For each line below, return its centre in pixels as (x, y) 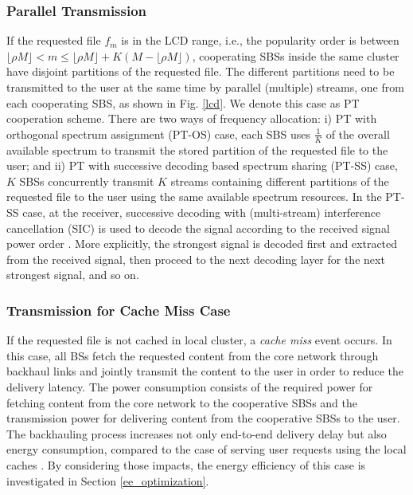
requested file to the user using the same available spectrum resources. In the (194, 196)
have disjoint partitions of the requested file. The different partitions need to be (201, 71)
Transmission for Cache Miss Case (119, 310)
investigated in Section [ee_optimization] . (108, 480)
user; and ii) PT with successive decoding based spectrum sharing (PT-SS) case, (202, 165)
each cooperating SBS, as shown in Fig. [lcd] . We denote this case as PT (183, 102)
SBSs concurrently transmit (87, 181)
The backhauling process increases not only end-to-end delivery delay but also (197, 433)
